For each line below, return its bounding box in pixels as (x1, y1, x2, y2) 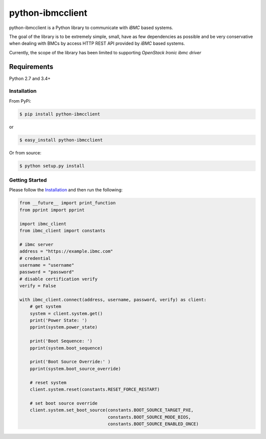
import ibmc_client (19, 221, 66, 226)
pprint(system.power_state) (30, 325, 98, 330)
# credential (19, 256, 51, 261)
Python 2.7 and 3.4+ (9, 75, 51, 81)
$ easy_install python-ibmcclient (19, 137, 103, 143)
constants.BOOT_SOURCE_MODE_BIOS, (107, 414, 191, 420)
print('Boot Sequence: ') (30, 338, 93, 344)
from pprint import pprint (19, 207, 85, 213)
